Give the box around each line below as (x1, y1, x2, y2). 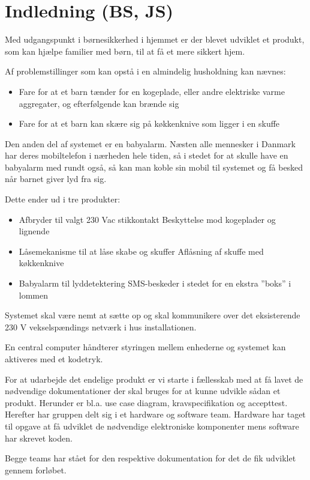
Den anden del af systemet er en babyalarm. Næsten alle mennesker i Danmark (5, 137, 296, 150)
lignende (19, 225, 50, 237)
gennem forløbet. (5, 463, 67, 476)
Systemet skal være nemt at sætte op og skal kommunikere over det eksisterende (5, 309, 300, 321)
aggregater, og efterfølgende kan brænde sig (19, 97, 179, 109)
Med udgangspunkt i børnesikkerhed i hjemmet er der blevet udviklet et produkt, (5, 33, 305, 46)
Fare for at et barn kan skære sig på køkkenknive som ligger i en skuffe (19, 117, 280, 130)
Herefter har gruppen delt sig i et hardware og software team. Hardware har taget (5, 408, 306, 421)
